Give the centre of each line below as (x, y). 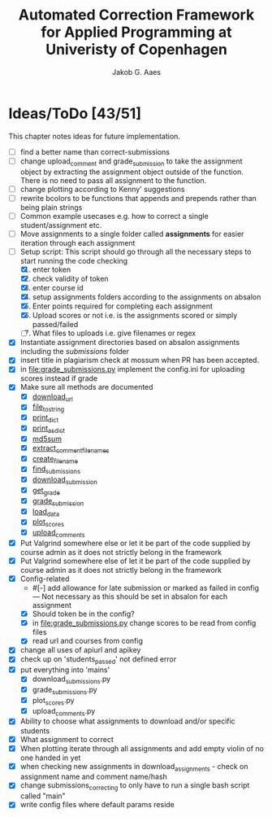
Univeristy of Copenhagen (136, 50)
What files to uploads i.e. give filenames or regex (114, 333)
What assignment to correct (67, 739)
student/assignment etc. (61, 225)
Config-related (45, 579)
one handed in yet (50, 758)
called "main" (43, 796)
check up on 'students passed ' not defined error (98, 660)
